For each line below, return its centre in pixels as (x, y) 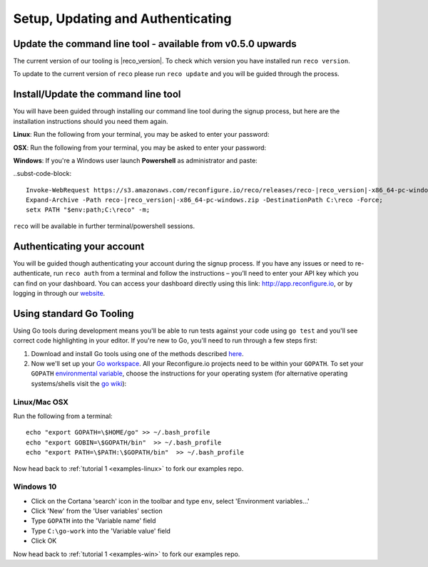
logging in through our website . (59, 293)
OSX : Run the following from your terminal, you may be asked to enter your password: (140, 147)
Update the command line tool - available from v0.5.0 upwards (155, 44)
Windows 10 (35, 487)
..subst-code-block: (42, 174)
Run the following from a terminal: (63, 416)
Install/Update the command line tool (97, 94)
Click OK (44, 541)
